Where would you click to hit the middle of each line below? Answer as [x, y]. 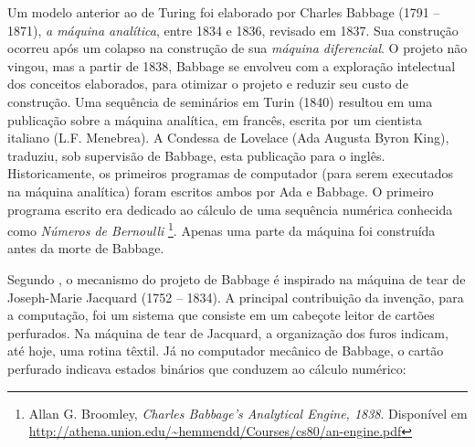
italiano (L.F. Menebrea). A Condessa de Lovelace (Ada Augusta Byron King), [228, 138]
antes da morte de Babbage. [86, 248]
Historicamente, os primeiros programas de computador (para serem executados [231, 173]
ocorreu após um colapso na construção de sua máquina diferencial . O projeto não [237, 48]
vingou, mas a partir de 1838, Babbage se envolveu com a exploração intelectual [232, 65]
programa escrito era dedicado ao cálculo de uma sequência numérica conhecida [230, 209]
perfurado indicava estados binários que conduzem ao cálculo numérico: [207, 368]
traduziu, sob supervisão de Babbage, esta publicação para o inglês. [196, 155]
